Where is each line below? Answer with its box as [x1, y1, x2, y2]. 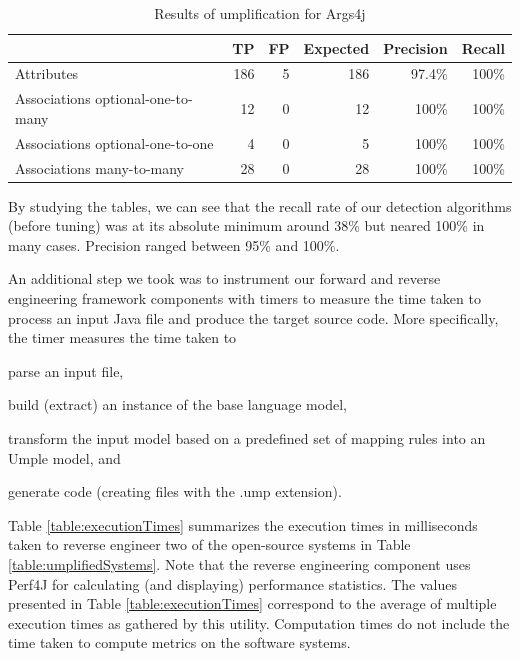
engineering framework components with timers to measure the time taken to [8, 288, 481, 309]
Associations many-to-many [15, 157, 184, 178]
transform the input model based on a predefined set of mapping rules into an [8, 428, 486, 448]
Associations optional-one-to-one [15, 132, 214, 153]
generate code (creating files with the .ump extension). [8, 481, 342, 502]
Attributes [15, 63, 79, 84]
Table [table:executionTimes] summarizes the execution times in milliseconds [8, 514, 478, 535]
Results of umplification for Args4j [154, 3, 366, 23]
